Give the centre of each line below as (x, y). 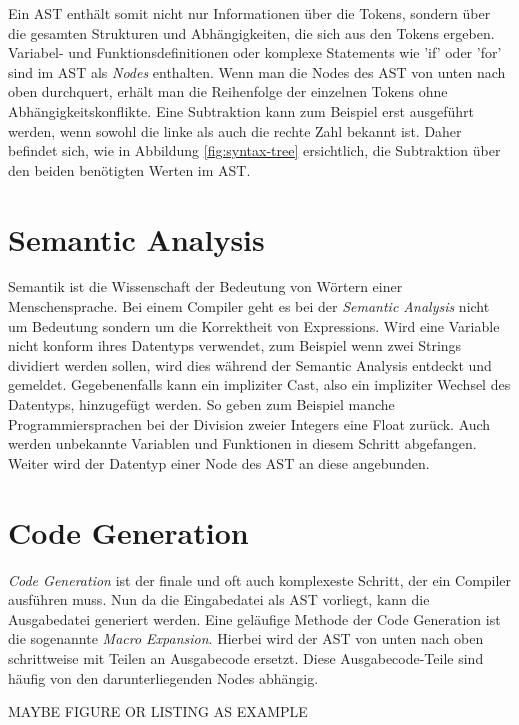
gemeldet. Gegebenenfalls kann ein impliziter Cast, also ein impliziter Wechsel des (259, 384)
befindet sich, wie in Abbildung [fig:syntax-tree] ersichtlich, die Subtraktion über (254, 150)
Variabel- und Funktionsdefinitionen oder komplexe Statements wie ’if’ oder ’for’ (255, 52)
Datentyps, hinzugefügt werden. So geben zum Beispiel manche (201, 404)
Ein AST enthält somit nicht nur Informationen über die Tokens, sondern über (249, 13)
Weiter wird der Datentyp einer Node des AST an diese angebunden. (219, 462)
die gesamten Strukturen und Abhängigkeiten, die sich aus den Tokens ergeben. (251, 32)
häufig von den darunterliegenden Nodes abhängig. (163, 677)
